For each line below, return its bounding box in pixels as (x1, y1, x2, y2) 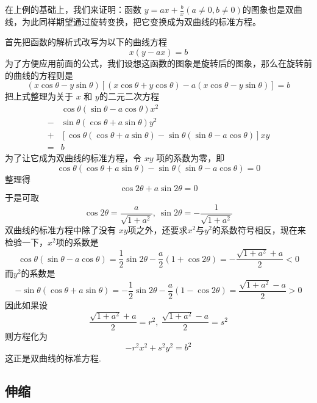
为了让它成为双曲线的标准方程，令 (5, 151, 141, 164)
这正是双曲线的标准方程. (5, 352, 101, 365)
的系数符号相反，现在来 (212, 223, 306, 236)
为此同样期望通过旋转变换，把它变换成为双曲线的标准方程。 (21, 15, 261, 27)
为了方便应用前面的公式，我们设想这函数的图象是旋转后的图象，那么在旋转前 (5, 57, 312, 70)
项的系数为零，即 (156, 151, 225, 164)
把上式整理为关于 (5, 90, 73, 103)
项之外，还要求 (127, 223, 188, 236)
